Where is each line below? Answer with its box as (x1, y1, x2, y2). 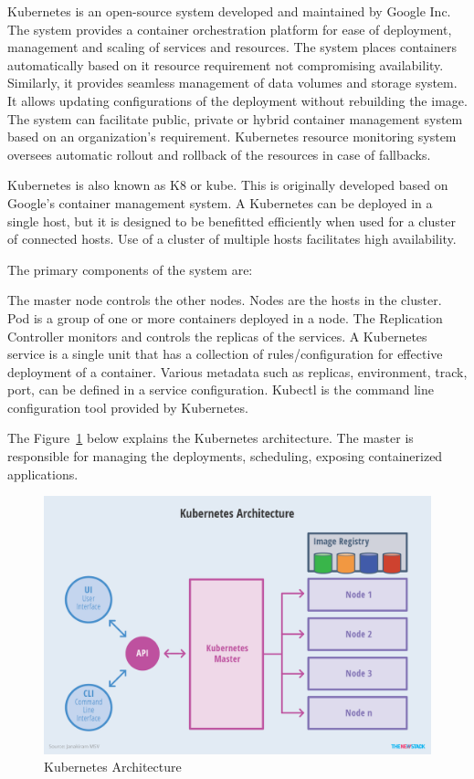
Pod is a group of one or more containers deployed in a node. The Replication (7, 308, 443, 327)
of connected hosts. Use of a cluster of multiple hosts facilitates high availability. (7, 229, 457, 248)
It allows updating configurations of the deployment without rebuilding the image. (7, 90, 468, 110)
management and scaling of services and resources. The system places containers (7, 37, 457, 57)
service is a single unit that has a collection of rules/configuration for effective (7, 344, 443, 363)
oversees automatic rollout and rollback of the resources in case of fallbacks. (7, 144, 431, 163)
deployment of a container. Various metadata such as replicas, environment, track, (7, 362, 468, 381)
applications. (7, 464, 79, 483)
